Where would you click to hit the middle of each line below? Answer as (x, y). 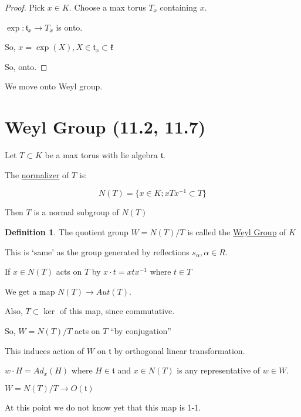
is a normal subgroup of (76, 212)
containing (179, 7)
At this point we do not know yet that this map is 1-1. (103, 407)
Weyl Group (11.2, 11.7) (105, 127)
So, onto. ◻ (26, 66)
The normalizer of (37, 174)
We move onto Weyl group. (54, 86)
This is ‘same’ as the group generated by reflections (97, 251)
